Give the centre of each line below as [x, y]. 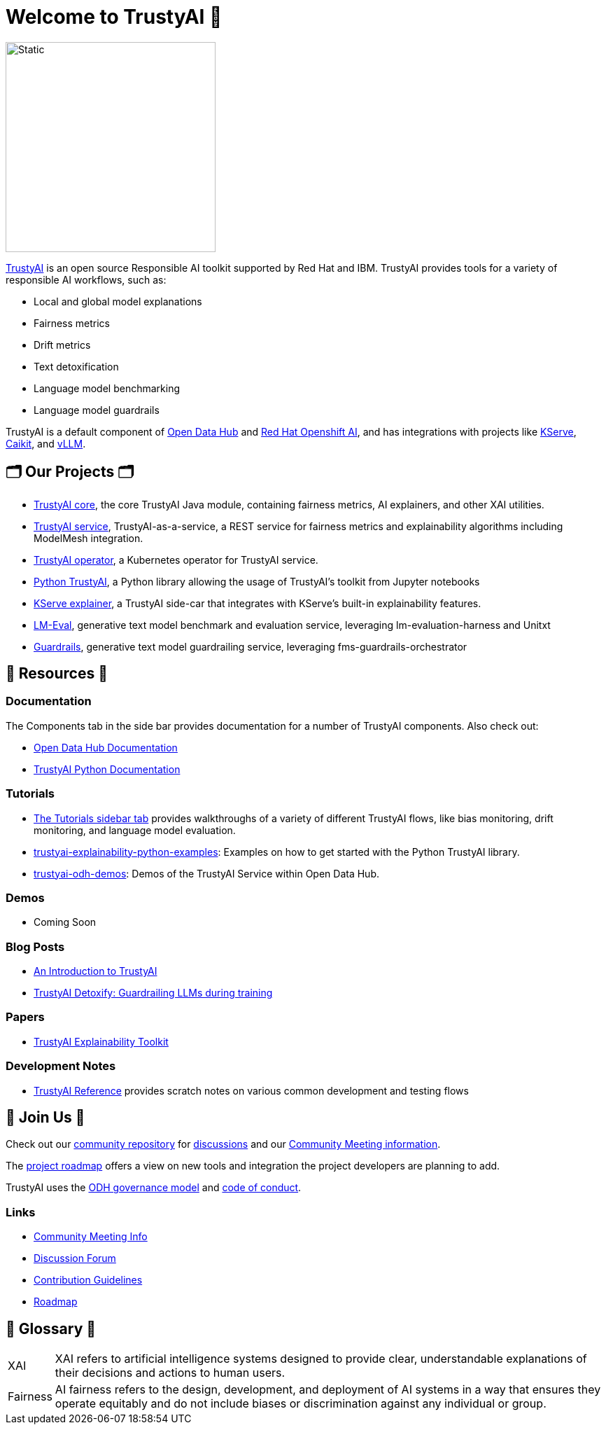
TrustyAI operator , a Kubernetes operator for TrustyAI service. [176, 560]
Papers [25, 1017]
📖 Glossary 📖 [51, 1328]
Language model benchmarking [107, 388]
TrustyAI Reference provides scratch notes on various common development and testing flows [251, 1090]
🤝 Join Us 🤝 [45, 1117]
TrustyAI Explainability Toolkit [101, 1041]
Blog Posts [35, 946]
